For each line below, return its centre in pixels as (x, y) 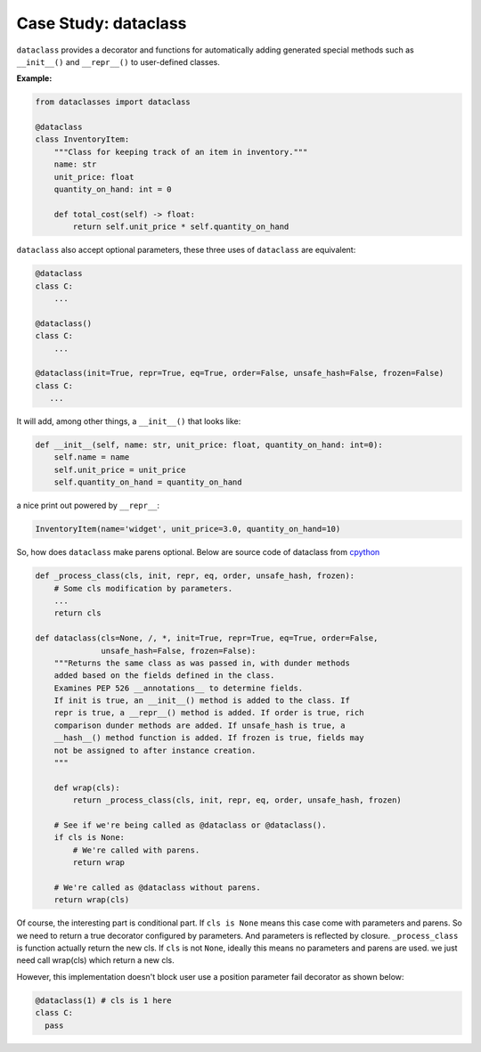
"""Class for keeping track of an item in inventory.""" (181, 152)
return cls (77, 613)
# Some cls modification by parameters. (143, 588)
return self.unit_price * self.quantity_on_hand (181, 227)
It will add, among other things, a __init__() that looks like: (129, 421)
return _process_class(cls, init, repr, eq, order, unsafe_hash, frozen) (237, 800)
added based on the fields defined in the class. (164, 676)
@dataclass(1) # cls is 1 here (104, 1000)
